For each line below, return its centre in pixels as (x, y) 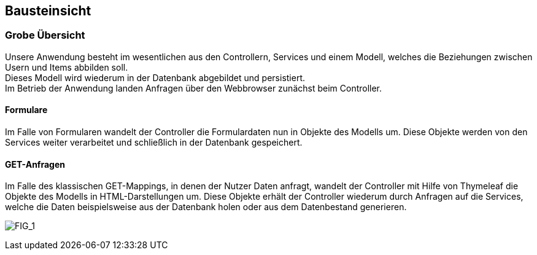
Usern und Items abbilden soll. (67, 67)
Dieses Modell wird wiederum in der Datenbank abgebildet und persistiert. (155, 77)
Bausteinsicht (48, 11)
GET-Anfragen (35, 164)
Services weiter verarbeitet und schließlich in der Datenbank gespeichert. (154, 143)
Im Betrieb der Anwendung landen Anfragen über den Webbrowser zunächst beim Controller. (194, 88)
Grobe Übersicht (45, 35)
